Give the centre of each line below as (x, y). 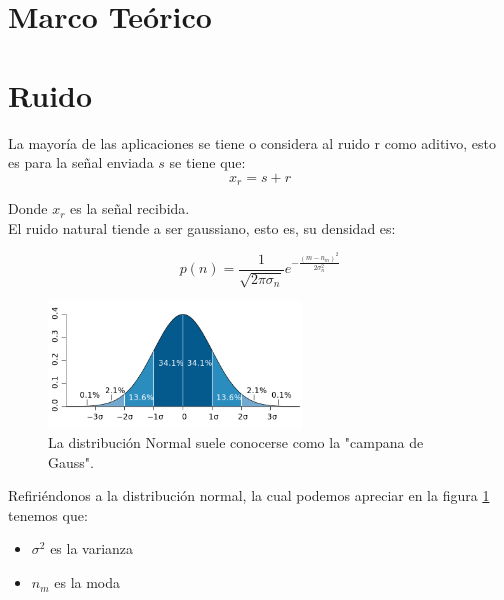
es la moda (87, 582)
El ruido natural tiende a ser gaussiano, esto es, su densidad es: (202, 227)
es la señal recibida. (130, 208)
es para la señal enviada (81, 162)
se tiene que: (207, 162)
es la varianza (92, 548)
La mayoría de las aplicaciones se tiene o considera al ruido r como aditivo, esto (252, 142)
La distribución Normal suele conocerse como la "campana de (236, 442)
